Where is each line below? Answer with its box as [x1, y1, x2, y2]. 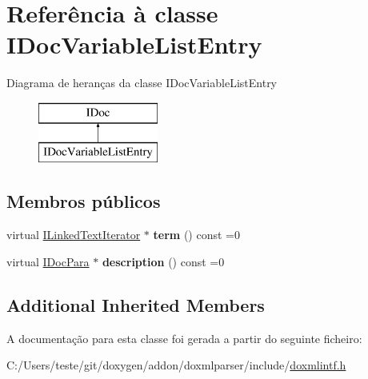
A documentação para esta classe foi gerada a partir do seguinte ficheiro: [6, 329, 362, 346]
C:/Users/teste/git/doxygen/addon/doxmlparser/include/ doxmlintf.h [6, 357, 346, 373]
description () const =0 [102, 253, 225, 269]
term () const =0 [153, 226, 240, 243]
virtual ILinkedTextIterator [6, 226, 141, 243]
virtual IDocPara [6, 253, 90, 269]
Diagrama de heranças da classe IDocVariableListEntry [6, 74, 278, 91]
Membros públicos [6, 189, 161, 213]
